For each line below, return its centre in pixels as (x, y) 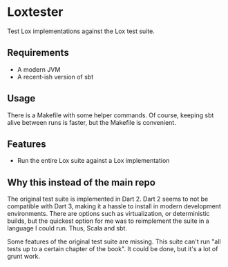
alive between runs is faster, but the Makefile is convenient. (92, 122)
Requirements (38, 53)
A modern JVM (39, 69)
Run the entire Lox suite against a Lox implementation (93, 161)
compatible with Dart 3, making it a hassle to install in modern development (114, 206)
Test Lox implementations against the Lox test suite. (81, 31)
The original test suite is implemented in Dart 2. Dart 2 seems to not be (108, 199)
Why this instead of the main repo (81, 182)
